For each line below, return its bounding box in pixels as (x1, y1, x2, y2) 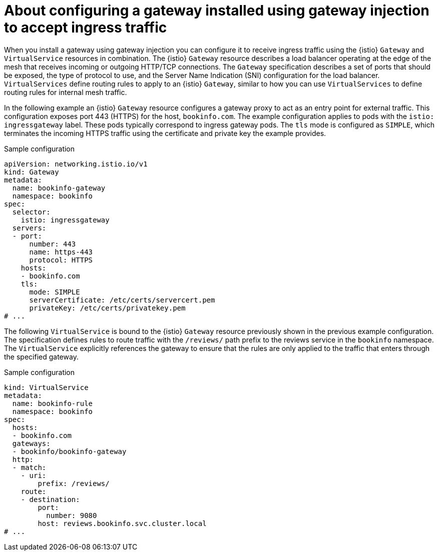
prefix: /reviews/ (38, 479, 110, 487)
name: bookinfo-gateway (12, 183, 106, 192)
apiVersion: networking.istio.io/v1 (4, 159, 148, 168)
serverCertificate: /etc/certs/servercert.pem (29, 295, 215, 304)
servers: (12, 223, 47, 232)
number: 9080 (46, 511, 97, 519)
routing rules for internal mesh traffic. (4, 87, 127, 96)
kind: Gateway (4, 167, 59, 176)
